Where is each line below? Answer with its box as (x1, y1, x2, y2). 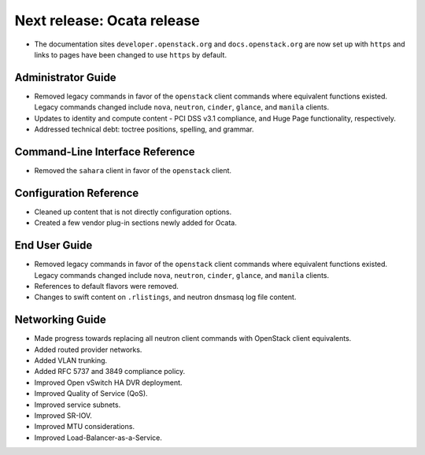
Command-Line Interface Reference (14, 145, 196, 158)
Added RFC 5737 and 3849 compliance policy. (34, 367, 186, 376)
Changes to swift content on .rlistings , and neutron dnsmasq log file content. (34, 292, 297, 302)
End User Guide (14, 239, 93, 252)
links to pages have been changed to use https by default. (34, 50, 227, 59)
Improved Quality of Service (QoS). (34, 389, 149, 398)
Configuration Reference (14, 186, 139, 200)
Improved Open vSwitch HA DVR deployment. (34, 378, 183, 387)
